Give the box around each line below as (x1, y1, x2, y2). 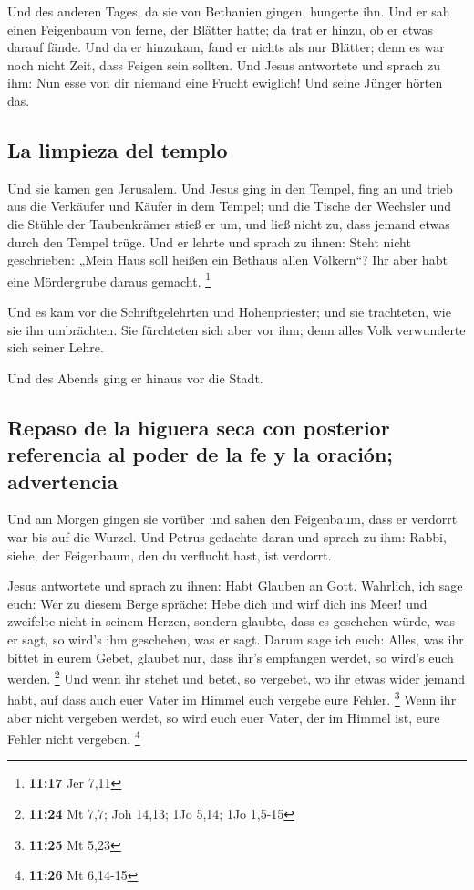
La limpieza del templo (7, 135, 228, 163)
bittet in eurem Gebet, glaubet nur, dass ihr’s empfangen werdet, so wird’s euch (7, 647, 454, 666)
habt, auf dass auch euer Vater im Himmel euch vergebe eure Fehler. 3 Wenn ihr (7, 687, 457, 708)
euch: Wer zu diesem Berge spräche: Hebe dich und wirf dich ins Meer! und (7, 593, 428, 613)
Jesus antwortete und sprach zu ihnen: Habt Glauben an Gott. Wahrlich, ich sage (7, 576, 463, 595)
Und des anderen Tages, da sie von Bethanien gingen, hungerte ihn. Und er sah (7, 2, 450, 20)
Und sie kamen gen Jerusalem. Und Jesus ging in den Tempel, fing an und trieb (7, 178, 453, 197)
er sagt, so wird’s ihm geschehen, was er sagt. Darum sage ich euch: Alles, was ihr (7, 629, 464, 648)
